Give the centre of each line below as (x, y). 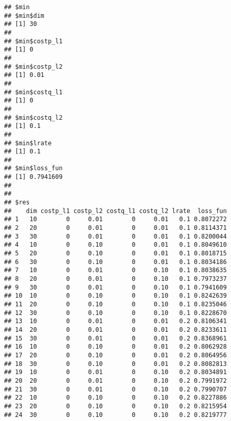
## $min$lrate (28, 143)
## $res (17, 203)
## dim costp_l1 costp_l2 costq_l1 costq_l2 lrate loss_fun (116, 211)
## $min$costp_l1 (33, 41)
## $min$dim (24, 16)
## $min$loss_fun (33, 168)
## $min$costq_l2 (33, 117)
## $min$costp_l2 (33, 67)
